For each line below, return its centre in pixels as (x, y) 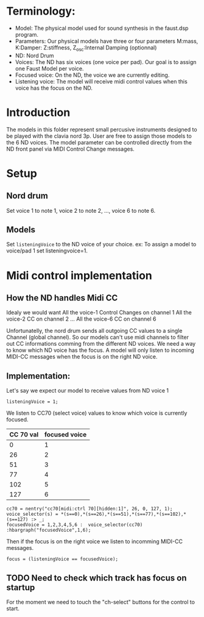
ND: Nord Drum (34, 55)
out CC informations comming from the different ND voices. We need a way (101, 344)
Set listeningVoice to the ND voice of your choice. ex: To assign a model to (101, 244)
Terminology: (41, 11)
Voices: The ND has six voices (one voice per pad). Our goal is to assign (106, 62)
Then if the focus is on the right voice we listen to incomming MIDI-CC (94, 541)
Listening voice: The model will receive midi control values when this (101, 81)
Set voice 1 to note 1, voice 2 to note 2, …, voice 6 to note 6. (81, 210)
